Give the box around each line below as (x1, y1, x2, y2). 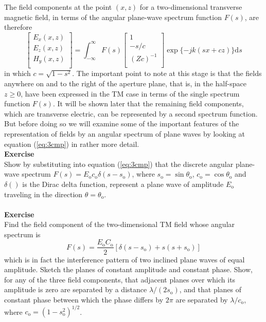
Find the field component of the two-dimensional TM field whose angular (4, 219, 235, 230)
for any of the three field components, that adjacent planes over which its (4, 274, 236, 285)
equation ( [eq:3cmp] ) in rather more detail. (4, 138, 139, 149)
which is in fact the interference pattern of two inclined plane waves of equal (4, 254, 245, 264)
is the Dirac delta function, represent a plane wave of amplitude (22, 178, 224, 189)
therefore (4, 22, 32, 32)
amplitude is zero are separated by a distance (4, 284, 147, 295)
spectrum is (4, 229, 41, 239)
